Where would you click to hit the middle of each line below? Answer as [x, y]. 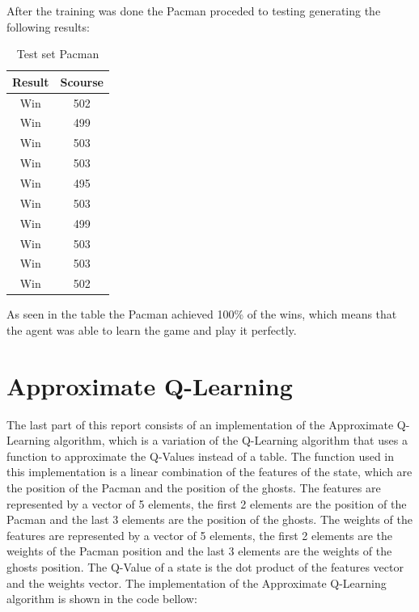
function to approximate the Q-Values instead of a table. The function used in [201, 456]
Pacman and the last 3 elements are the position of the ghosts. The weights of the [209, 519]
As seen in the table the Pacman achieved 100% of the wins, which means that [202, 314]
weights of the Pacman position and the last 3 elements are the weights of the [199, 551]
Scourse [82, 81]
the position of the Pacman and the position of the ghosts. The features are [194, 487]
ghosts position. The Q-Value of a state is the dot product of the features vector [205, 566]
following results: [48, 26]
